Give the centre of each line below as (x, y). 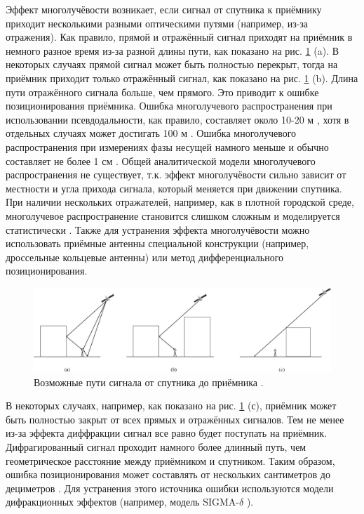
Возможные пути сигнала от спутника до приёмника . (149, 382)
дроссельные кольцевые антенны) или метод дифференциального (145, 257)
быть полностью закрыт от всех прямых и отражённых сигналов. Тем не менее (175, 419)
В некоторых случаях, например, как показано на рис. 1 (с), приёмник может (171, 406)
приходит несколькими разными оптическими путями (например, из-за (157, 23)
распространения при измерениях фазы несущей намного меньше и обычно (167, 146)
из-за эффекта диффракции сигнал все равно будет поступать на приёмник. (167, 433)
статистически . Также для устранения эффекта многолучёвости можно (158, 229)
